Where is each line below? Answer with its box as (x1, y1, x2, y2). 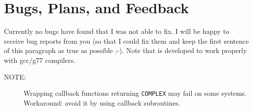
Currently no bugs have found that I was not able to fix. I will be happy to (4, 26, 229, 36)
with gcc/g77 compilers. (4, 55, 76, 65)
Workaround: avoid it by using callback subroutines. (24, 97, 180, 108)
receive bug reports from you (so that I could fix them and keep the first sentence (4, 35, 249, 46)
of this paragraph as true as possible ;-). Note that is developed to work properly (4, 45, 247, 55)
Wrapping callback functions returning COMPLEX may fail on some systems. (24, 88, 247, 98)
